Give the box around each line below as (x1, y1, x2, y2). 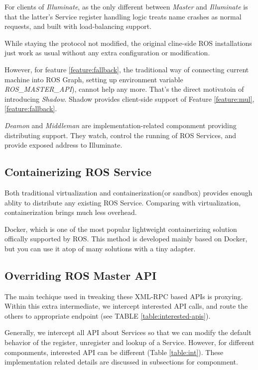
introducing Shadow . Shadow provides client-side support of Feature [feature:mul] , (4, 93, 255, 104)
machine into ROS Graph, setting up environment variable (4, 74, 183, 84)
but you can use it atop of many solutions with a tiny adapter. (4, 243, 196, 253)
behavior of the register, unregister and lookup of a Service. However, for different (4, 337, 255, 348)
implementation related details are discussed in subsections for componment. (4, 357, 238, 367)
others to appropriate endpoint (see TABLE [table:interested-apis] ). (4, 310, 211, 321)
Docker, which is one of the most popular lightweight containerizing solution (4, 223, 237, 234)
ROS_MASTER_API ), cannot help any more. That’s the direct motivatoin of (4, 84, 244, 94)
